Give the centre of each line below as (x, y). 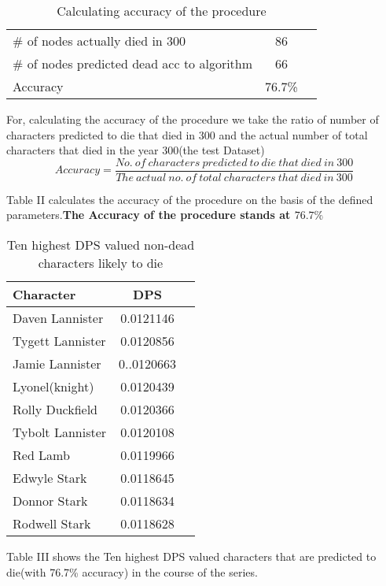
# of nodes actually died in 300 (99, 41)
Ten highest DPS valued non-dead (101, 245)
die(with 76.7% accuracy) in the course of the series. (132, 571)
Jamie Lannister (57, 364)
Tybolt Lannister (60, 432)
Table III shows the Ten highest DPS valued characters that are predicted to (191, 556)
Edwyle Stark (50, 478)
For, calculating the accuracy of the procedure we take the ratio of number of (193, 119)
